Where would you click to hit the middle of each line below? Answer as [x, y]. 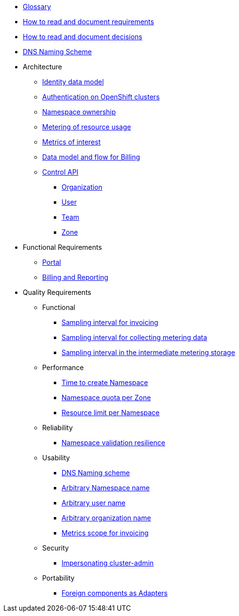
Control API [60, 172]
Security [56, 548]
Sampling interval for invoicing [110, 322]
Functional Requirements [63, 247]
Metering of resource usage [87, 127]
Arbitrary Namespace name [106, 488]
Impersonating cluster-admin [108, 563]
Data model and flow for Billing [91, 157]
